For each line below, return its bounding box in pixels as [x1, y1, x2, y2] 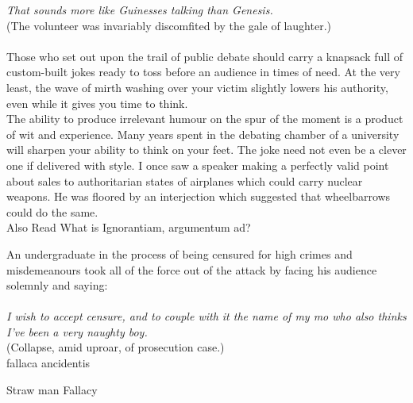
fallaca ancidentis [6, 355, 91, 371]
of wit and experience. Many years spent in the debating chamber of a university [6, 125, 399, 142]
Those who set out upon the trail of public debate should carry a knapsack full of [6, 48, 403, 64]
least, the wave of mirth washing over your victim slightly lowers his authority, [6, 79, 388, 95]
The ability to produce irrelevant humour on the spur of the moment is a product [6, 110, 403, 127]
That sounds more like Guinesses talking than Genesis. [6, 2, 273, 17]
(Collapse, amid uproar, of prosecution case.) [6, 339, 225, 355]
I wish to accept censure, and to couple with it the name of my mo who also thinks [6, 308, 407, 324]
